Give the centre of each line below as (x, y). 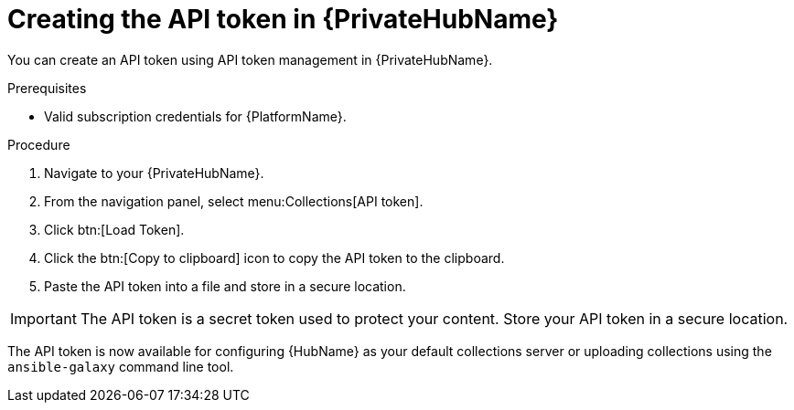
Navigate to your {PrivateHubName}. (154, 173)
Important (43, 318)
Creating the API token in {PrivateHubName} (283, 19)
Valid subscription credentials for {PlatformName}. (195, 116)
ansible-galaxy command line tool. (121, 366)
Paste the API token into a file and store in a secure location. (225, 286)
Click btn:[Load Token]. (114, 229)
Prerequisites (47, 88)
